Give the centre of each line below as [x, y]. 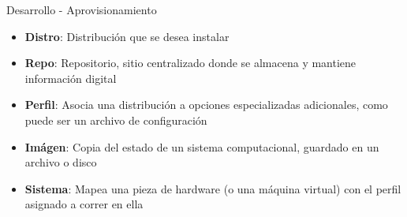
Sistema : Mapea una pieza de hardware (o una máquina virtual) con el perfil [213, 188]
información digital [71, 78]
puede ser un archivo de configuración [116, 120]
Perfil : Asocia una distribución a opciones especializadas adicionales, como [206, 105]
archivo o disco [61, 162]
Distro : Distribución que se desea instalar [127, 36]
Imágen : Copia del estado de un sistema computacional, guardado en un [202, 146]
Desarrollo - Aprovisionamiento [82, 9]
